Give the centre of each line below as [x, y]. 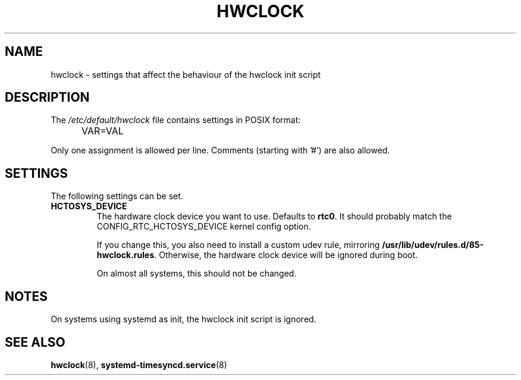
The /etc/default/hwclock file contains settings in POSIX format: [176, 120]
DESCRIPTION [47, 98]
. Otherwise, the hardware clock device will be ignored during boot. [286, 255]
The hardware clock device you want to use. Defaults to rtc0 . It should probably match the [274, 216]
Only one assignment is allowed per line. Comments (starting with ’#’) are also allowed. [220, 150]
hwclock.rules [125, 255]
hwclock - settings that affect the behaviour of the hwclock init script [186, 74]
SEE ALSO [35, 342]
